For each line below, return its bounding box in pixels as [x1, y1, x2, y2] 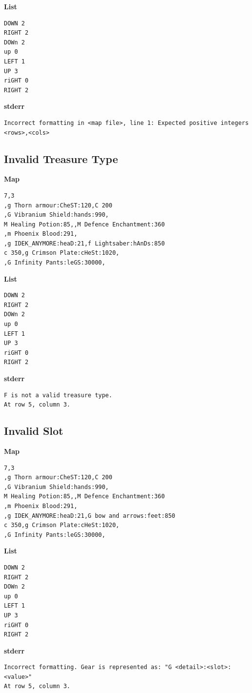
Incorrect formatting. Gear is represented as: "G [4, 664, 172, 671]
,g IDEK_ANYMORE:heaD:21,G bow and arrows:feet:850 [4, 512, 175, 519]
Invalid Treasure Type [4, 151, 118, 166]
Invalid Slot [4, 423, 63, 438]
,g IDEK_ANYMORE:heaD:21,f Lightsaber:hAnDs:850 [4, 240, 165, 247]
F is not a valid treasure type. [4, 391, 112, 399]
